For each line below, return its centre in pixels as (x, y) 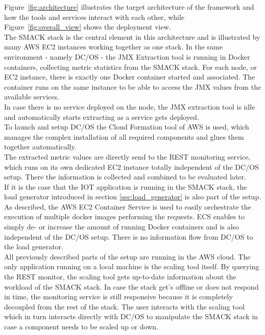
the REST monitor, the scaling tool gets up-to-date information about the (120, 277)
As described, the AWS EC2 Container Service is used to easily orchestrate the (128, 206)
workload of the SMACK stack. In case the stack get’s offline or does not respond (131, 286)
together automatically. (40, 147)
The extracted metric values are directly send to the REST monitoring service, (127, 156)
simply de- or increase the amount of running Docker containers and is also (122, 227)
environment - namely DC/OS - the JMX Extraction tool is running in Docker (127, 56)
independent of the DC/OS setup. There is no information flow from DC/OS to (129, 236)
